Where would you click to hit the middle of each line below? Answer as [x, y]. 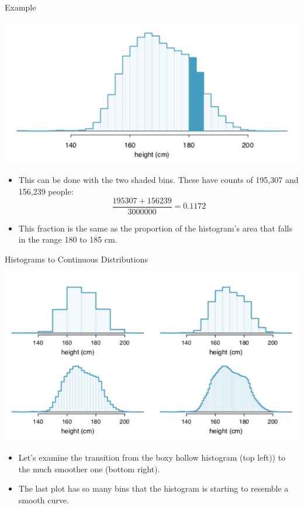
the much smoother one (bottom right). [89, 469]
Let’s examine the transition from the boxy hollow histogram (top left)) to [152, 457]
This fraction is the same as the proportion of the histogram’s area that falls [155, 228]
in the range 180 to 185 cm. [68, 239]
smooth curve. [44, 500]
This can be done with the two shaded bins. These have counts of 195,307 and [158, 180]
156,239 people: [46, 191]
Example [20, 7]
